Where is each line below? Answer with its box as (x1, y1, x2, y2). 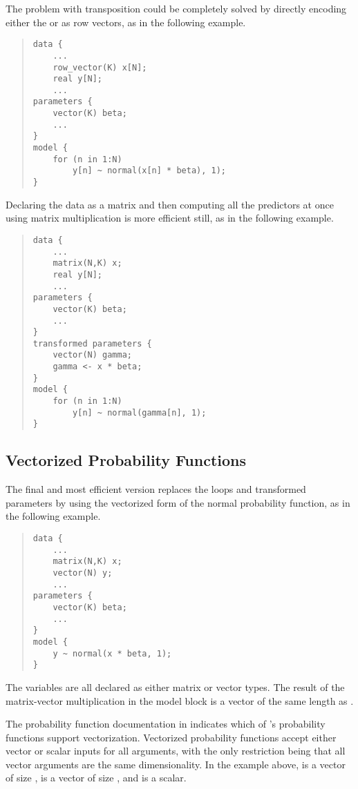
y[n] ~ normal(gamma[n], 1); (73, 407, 207, 418)
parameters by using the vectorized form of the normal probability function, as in (6, 495, 350, 509)
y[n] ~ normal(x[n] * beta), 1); (73, 166, 226, 176)
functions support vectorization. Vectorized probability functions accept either (6, 730, 337, 744)
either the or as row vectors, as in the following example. (6, 14, 246, 29)
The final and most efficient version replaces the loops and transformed (6, 482, 306, 496)
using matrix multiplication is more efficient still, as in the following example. (6, 211, 334, 225)
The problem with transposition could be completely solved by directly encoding (6, 1, 347, 15)
